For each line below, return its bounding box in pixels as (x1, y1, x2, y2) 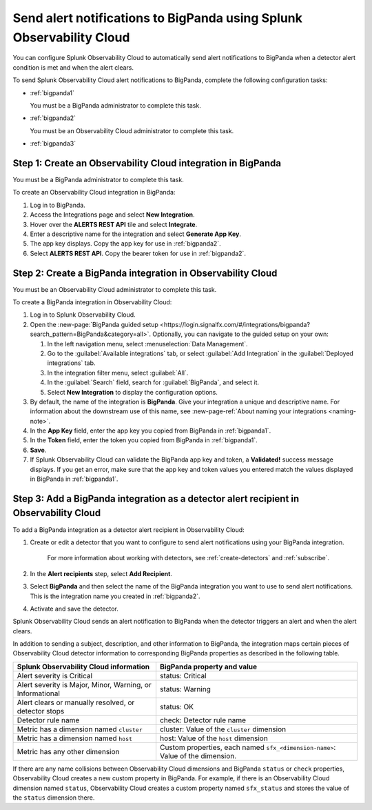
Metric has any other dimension (17, 747, 120, 756)
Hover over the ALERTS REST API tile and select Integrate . (30, 220, 198, 228)
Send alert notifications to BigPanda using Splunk (12, 10, 302, 26)
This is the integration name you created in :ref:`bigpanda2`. (30, 592, 200, 600)
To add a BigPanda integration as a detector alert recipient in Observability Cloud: (12, 525, 245, 534)
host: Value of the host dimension (159, 733, 268, 743)
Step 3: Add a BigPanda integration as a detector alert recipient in (12, 493, 300, 504)
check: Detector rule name (159, 715, 246, 724)
